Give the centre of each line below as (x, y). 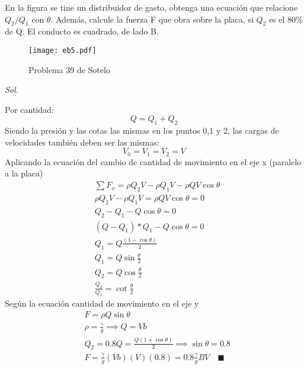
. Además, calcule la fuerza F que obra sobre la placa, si (152, 19)
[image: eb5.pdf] (63, 50)
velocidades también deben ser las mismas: (82, 142)
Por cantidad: (29, 109)
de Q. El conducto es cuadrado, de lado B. (82, 31)
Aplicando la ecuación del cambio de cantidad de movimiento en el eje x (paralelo (153, 161)
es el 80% (286, 19)
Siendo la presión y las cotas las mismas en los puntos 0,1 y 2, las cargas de (142, 130)
